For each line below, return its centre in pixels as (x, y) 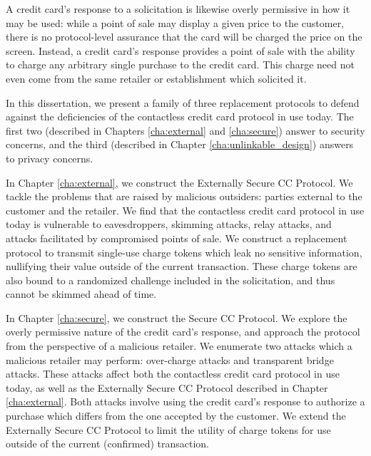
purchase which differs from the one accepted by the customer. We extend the (176, 416)
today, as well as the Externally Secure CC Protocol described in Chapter (167, 387)
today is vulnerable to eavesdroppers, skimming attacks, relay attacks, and (169, 224)
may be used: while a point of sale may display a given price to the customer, (175, 22)
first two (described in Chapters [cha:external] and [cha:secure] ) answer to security (185, 130)
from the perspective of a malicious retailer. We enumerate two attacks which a (179, 346)
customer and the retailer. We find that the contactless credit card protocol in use (185, 210)
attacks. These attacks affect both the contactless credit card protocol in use (173, 374)
